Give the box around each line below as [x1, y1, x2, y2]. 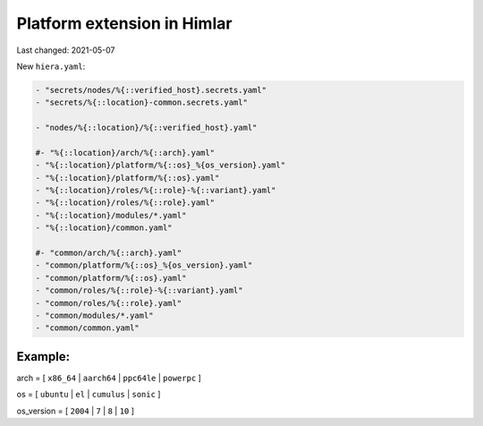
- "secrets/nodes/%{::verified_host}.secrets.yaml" [35, 85, 267, 95]
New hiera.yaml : [16, 61, 86, 72]
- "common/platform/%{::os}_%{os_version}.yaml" [35, 260, 253, 270]
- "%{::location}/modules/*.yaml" [35, 210, 187, 220]
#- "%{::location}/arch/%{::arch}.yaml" [35, 148, 215, 158]
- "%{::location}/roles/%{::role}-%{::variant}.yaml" [35, 185, 276, 196]
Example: [16, 349, 71, 364]
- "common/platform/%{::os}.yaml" [35, 273, 187, 283]
